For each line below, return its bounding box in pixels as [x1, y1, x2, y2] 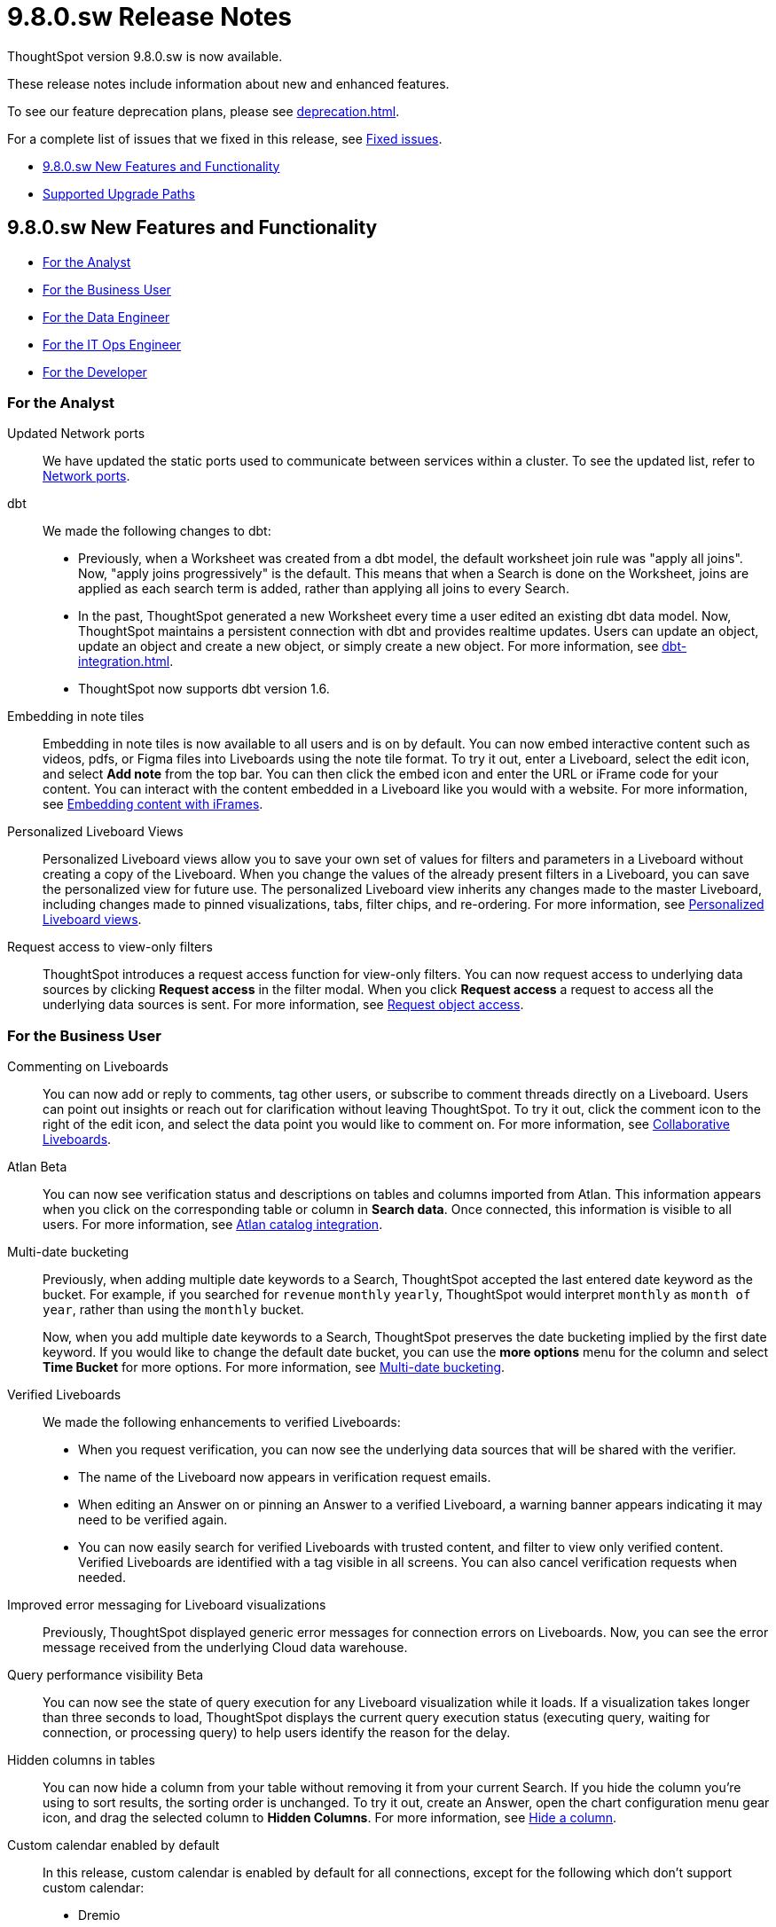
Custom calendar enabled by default [7, 1837, 220, 1853]
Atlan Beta [7, 1159, 67, 1175]
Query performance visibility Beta [7, 1667, 204, 1683]
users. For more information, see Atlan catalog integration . [43, 1217, 383, 1233]
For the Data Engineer [43, 309, 170, 325]
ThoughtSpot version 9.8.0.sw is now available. [7, 48, 283, 64]
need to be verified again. [78, 1512, 228, 1528]
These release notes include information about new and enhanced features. [7, 75, 450, 91]
